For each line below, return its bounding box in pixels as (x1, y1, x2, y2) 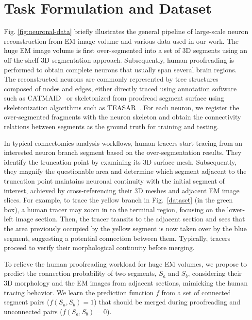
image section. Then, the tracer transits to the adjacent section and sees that (16, 214, 245, 224)
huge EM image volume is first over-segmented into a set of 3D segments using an (4, 45, 248, 55)
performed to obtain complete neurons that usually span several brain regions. (4, 64, 237, 74)
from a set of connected (161, 287, 231, 297)
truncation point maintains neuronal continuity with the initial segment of (4, 176, 225, 186)
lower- (227, 204, 245, 214)
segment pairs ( (4, 297, 50, 307)
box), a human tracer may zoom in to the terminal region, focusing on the (4, 204, 225, 214)
